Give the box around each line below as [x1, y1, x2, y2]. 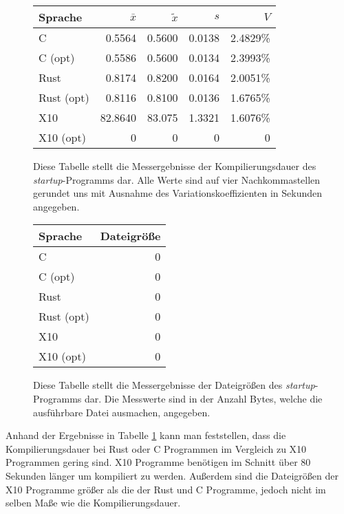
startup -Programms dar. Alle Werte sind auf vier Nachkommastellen [33, 172, 321, 186]
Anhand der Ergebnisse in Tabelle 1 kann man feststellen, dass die [6, 428, 286, 442]
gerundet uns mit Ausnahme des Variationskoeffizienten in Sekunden [33, 186, 323, 200]
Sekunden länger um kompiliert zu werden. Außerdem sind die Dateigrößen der [6, 468, 338, 482]
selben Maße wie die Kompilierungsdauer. [6, 495, 181, 510]
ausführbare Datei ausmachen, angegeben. [33, 405, 211, 419]
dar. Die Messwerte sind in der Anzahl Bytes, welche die [85, 391, 323, 405]
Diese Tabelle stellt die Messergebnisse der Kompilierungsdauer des [33, 159, 316, 173]
